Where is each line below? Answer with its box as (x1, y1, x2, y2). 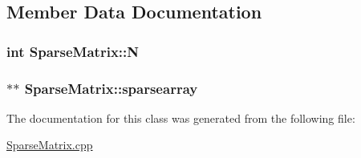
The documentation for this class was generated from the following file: (6, 109, 355, 126)
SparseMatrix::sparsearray (24, 78, 198, 98)
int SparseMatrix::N (6, 41, 139, 61)
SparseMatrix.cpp (6, 136, 93, 153)
